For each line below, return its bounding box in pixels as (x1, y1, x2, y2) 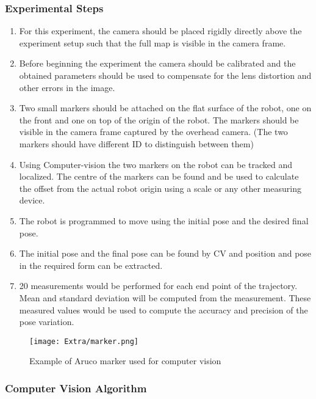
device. (19, 194, 45, 207)
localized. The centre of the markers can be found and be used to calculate (19, 170, 299, 183)
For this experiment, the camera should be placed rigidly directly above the (19, 24, 302, 37)
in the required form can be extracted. (19, 258, 163, 271)
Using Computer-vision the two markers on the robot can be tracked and (19, 158, 293, 170)
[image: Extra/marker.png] (29, 337, 138, 346)
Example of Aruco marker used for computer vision (29, 354, 221, 367)
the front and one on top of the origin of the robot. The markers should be (19, 113, 299, 126)
